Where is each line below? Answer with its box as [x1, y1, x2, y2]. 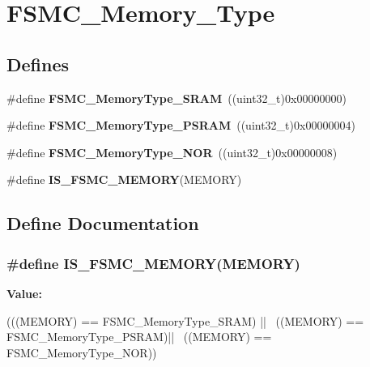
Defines [6, 51, 70, 76]
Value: [6, 284, 42, 301]
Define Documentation [6, 211, 199, 236]
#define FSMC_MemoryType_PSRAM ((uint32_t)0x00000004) [6, 117, 355, 134]
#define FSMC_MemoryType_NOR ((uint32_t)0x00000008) [6, 143, 338, 160]
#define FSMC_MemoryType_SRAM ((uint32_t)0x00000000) [6, 89, 347, 106]
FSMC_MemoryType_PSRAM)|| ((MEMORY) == [6, 328, 272, 345]
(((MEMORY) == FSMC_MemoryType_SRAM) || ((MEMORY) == [6, 312, 364, 329]
